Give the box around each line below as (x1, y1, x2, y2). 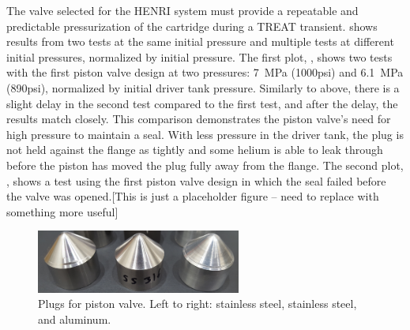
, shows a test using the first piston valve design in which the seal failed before (6, 172, 386, 189)
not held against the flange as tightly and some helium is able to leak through (6, 141, 383, 158)
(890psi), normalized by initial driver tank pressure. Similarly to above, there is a (6, 79, 400, 96)
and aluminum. (38, 311, 111, 328)
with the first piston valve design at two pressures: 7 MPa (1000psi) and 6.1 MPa (6, 64, 404, 81)
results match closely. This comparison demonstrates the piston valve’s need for (6, 111, 391, 127)
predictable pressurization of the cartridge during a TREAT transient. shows (6, 17, 378, 34)
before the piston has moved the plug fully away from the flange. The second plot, (6, 156, 404, 173)
